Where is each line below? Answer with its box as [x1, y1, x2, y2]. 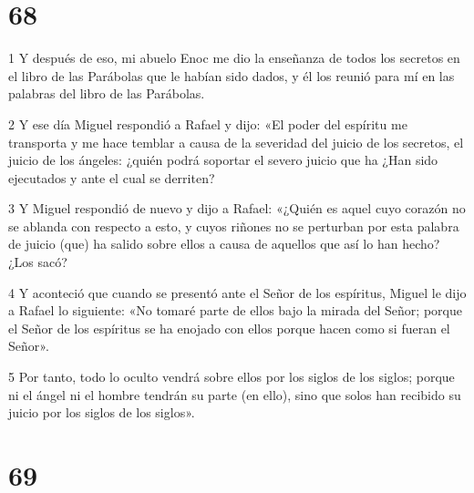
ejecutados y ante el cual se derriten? [8, 168, 215, 187]
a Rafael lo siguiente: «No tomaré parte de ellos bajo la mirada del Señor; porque [8, 301, 462, 320]
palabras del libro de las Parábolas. [8, 84, 205, 103]
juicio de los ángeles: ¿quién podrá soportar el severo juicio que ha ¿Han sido [8, 150, 438, 169]
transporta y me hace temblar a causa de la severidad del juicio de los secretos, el [8, 132, 464, 151]
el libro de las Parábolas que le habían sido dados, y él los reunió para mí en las [8, 66, 455, 85]
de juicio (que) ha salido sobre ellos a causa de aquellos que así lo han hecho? [8, 234, 440, 253]
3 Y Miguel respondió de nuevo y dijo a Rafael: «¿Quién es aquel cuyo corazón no [8, 199, 466, 218]
